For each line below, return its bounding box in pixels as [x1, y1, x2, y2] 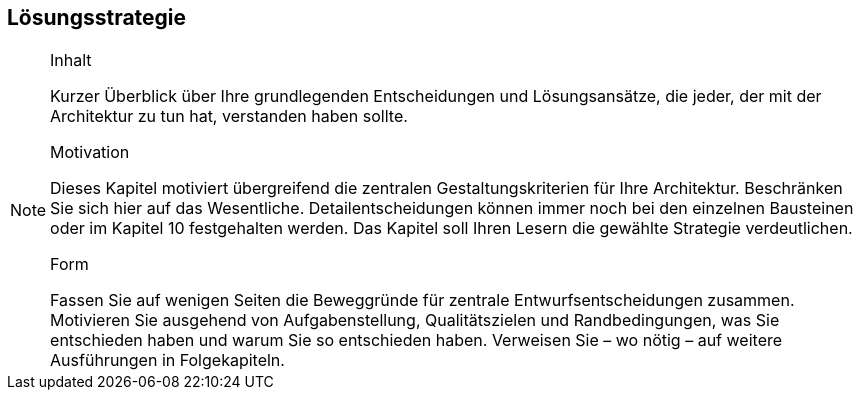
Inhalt [50, 50, 92, 71]
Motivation [50, 142, 130, 163]
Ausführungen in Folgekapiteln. [50, 350, 285, 371]
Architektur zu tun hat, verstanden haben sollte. [50, 106, 408, 127]
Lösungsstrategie [7, 5, 187, 30]
